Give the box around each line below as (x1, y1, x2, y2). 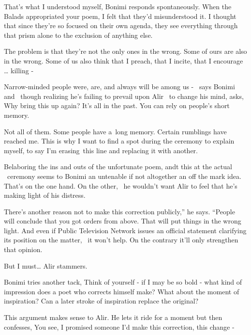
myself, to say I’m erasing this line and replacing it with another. (4, 145, 198, 155)
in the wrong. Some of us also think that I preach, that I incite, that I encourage (4, 55, 243, 65)
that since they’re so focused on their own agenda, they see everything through (4, 20, 238, 31)
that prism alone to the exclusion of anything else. (4, 30, 153, 40)
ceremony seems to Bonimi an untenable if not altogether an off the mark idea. (7, 171, 241, 181)
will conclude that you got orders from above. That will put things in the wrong (4, 216, 241, 226)
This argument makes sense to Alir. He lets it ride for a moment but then (4, 312, 222, 322)
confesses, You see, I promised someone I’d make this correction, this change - (4, 321, 235, 332)
